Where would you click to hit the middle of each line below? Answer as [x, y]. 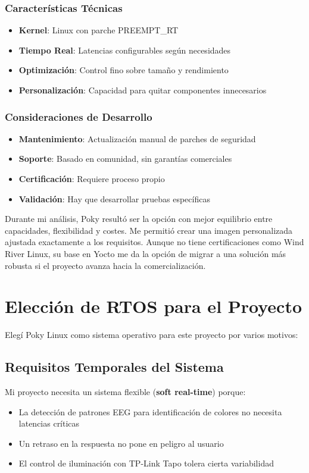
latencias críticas [49, 423]
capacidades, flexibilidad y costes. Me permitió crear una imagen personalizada [149, 230]
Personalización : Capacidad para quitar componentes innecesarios [143, 90]
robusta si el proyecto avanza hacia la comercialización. [105, 265]
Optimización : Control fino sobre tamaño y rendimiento [124, 70]
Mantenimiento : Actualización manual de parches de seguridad [137, 138]
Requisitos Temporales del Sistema [114, 367]
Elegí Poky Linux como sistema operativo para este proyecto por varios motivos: [152, 335]
